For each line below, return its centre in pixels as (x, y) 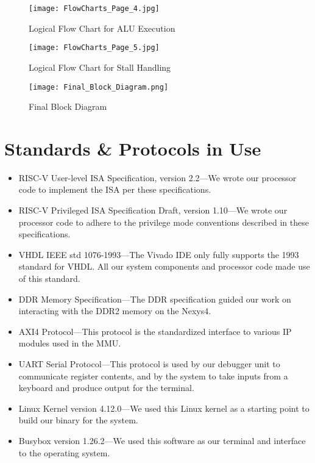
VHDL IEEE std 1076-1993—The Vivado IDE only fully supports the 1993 (159, 254)
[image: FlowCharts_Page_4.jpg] (94, 9)
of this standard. (49, 278)
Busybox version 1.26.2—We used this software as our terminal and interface (162, 440)
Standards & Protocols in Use (133, 148)
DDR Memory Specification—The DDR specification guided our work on (155, 299)
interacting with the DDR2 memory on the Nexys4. (115, 311)
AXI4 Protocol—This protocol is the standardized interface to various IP (155, 331)
